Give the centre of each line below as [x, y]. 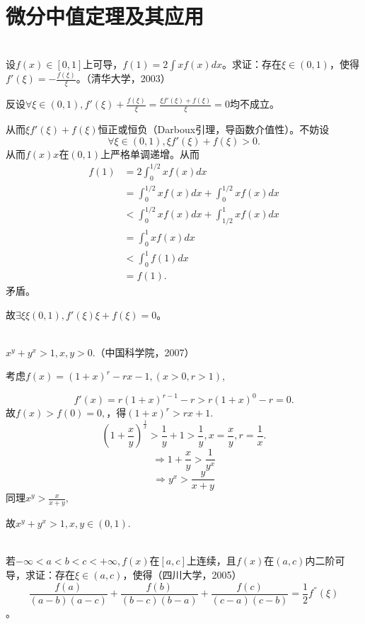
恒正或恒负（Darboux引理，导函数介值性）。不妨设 [214, 129]
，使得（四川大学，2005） [182, 575]
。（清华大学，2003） [123, 78]
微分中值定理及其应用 [105, 16]
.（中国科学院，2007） [143, 352]
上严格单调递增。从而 [150, 153]
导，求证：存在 [40, 575]
